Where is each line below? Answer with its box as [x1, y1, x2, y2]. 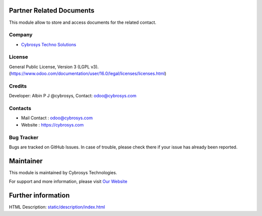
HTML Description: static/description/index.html [9, 204, 105, 210]
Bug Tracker [9, 134, 39, 141]
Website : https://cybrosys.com [21, 122, 84, 127]
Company [9, 32, 33, 38]
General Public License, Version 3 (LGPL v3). [9, 64, 99, 70]
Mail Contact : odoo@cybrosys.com [21, 115, 93, 121]
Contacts [9, 105, 32, 112]
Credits [9, 83, 27, 90]
